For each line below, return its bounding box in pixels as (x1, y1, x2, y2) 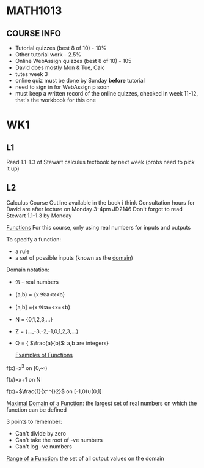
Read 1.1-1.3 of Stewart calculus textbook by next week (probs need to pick (6, 159, 195, 165)
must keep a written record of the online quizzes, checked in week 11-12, (15, 90, 199, 97)
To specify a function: (6, 235, 61, 243)
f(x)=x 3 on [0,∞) (6, 363, 48, 371)
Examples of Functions (15, 351, 73, 358)
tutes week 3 (15, 70, 48, 77)
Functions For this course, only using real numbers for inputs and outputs (6, 224, 191, 231)
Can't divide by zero (15, 430, 66, 437)
